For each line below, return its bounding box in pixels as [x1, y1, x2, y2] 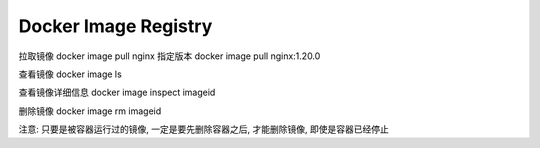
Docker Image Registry [18, 15, 213, 37]
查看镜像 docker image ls [18, 68, 122, 80]
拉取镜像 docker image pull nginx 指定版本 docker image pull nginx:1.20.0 [18, 50, 321, 62]
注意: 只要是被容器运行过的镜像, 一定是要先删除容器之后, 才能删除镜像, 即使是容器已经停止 [18, 123, 389, 135]
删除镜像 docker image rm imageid [18, 105, 162, 117]
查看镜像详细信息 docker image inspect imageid [18, 86, 216, 99]
